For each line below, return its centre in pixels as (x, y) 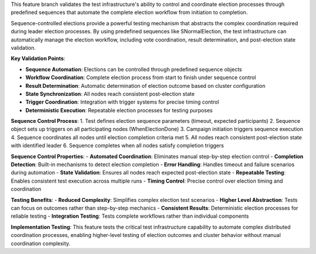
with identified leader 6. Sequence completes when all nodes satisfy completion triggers (117, 146)
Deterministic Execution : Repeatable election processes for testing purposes (119, 110)
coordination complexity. (41, 243)
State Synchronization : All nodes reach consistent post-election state (110, 94)
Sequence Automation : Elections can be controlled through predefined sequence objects (134, 69)
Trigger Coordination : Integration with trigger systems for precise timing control (122, 102)
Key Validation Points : (38, 59)
